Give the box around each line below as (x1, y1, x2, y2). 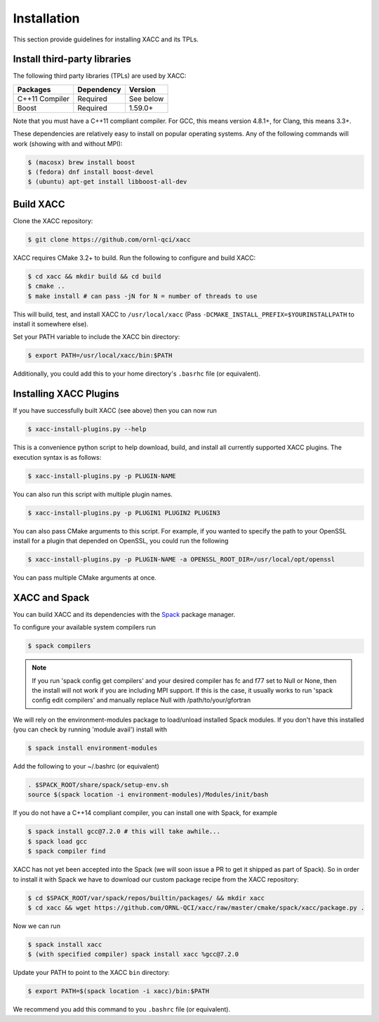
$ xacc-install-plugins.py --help (27, 425, 147, 433)
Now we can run (13, 922, 61, 930)
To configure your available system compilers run (13, 623, 157, 632)
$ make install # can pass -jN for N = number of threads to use (27, 292, 258, 300)
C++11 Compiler (17, 93, 70, 103)
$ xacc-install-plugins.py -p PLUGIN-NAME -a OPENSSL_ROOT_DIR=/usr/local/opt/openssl (27, 555, 335, 563)
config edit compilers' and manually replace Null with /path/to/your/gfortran (32, 696, 251, 705)
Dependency (77, 84, 121, 94)
